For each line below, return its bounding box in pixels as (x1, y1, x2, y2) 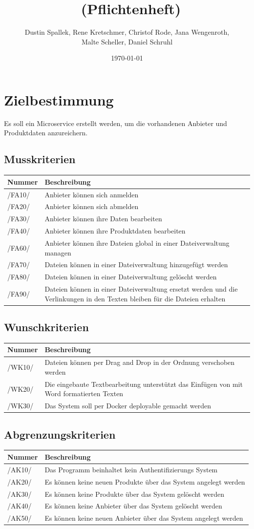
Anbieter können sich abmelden (44, 201, 139, 212)
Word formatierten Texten (44, 388, 124, 399)
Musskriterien (4, 151, 76, 167)
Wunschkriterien (4, 319, 89, 335)
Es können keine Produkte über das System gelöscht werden (44, 488, 224, 499)
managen (44, 247, 71, 257)
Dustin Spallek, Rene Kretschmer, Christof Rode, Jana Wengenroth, (24, 27, 230, 37)
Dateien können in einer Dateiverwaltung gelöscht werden (44, 272, 217, 282)
